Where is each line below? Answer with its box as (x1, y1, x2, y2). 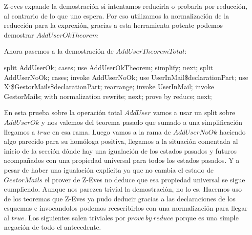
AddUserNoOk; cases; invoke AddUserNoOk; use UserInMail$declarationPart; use (4, 72, 248, 82)
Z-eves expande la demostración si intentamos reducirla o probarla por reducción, (4, 1, 248, 11)
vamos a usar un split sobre (153, 107, 235, 117)
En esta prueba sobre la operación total (4, 107, 122, 117)
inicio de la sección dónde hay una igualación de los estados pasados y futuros (4, 145, 237, 156)
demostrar (4, 29, 34, 39)
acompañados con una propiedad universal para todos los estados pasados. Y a (4, 155, 240, 165)
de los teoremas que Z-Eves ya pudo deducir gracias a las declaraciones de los (4, 193, 236, 203)
